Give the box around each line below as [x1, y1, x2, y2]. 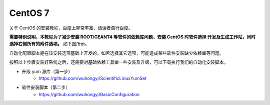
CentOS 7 [9, 7, 49, 18]
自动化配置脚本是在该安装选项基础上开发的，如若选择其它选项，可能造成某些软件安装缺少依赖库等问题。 [9, 50, 224, 56]
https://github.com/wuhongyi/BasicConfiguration [38, 91, 140, 97]
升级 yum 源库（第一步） [21, 68, 73, 74]
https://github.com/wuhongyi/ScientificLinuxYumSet [38, 75, 147, 81]
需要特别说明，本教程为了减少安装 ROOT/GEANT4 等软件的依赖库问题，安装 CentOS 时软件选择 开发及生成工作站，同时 [9, 34, 256, 40]
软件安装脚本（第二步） [21, 85, 70, 91]
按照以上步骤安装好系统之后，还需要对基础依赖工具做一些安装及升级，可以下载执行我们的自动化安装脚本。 [9, 59, 228, 65]
